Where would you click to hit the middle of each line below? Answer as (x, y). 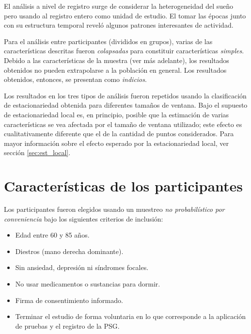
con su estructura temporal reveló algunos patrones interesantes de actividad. (119, 25)
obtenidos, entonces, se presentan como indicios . (75, 79)
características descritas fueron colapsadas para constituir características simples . (124, 51)
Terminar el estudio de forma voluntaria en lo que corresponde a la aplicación (131, 316)
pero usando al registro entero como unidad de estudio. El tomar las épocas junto (125, 15)
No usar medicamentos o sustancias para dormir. (88, 284)
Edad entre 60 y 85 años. (52, 235)
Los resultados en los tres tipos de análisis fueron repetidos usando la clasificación (125, 95)
